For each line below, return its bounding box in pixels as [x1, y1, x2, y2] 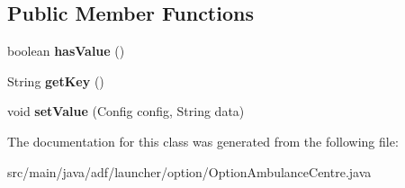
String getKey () [7, 71, 104, 90]
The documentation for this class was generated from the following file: [7, 131, 399, 150]
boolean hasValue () [7, 41, 125, 60]
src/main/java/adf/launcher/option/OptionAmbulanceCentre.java [7, 162, 372, 181]
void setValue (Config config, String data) [7, 102, 245, 121]
